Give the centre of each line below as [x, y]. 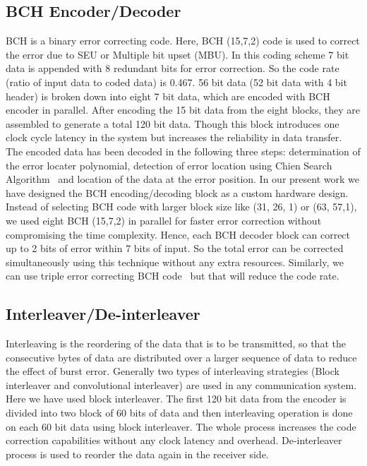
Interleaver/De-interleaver [103, 314]
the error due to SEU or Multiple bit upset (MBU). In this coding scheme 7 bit [178, 54]
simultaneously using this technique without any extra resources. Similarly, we [175, 262]
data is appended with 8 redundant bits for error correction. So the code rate [173, 68]
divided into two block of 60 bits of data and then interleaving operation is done [179, 413]
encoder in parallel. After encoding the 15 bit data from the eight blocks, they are [183, 110]
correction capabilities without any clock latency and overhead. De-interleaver [174, 440]
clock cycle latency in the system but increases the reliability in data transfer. [174, 137]
